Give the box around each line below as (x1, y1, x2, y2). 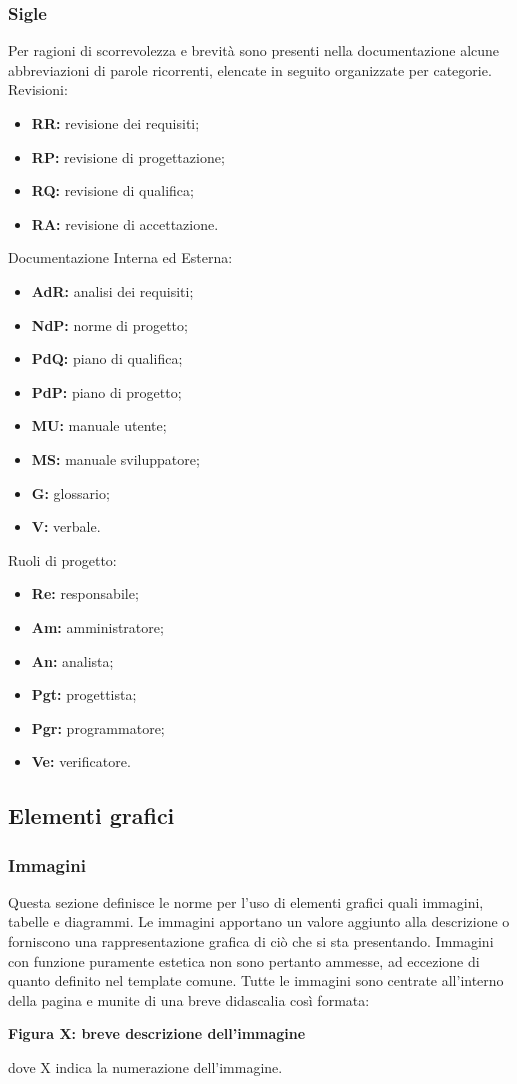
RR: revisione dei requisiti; (31, 113, 200, 133)
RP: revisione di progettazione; (31, 146, 225, 167)
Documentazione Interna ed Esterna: (8, 247, 233, 268)
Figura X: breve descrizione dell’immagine (8, 1023, 306, 1044)
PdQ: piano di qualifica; (31, 348, 183, 369)
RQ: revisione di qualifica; (31, 180, 194, 201)
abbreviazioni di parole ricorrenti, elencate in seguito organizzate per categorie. (8, 59, 492, 80)
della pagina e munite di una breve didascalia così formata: (8, 989, 370, 1010)
